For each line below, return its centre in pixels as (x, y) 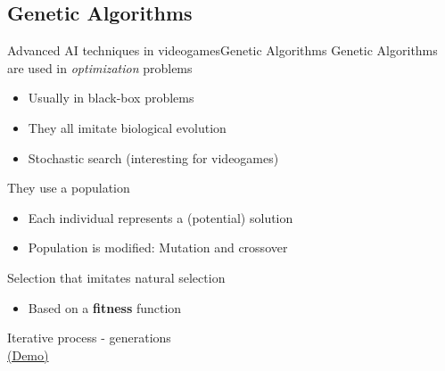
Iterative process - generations (89, 338)
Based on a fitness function (105, 307)
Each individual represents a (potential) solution (161, 217)
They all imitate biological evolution (127, 127)
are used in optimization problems (100, 67)
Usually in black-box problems (111, 98)
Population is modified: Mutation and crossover (158, 247)
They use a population (69, 188)
